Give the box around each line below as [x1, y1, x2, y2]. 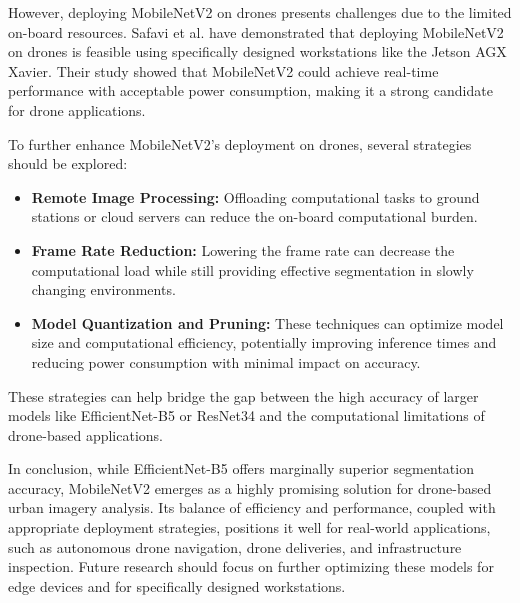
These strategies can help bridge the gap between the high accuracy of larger [8, 385, 479, 406]
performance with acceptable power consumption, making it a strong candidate [8, 80, 493, 101]
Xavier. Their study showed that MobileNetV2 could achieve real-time [8, 60, 439, 81]
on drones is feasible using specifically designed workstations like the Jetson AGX [8, 41, 507, 62]
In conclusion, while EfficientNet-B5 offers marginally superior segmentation [8, 458, 474, 479]
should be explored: [8, 153, 128, 174]
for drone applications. [8, 99, 146, 120]
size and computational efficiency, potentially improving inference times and [31, 332, 497, 353]
